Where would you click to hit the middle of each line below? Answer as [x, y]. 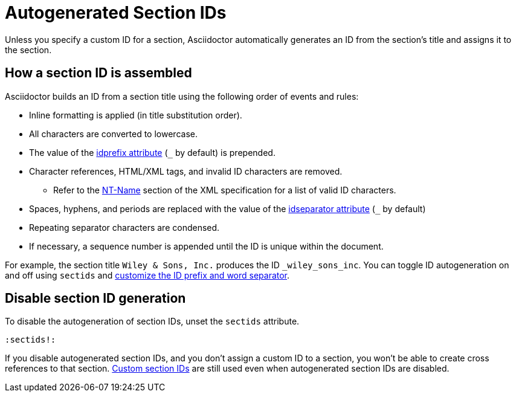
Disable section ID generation [95, 299]
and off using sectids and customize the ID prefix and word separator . [147, 275]
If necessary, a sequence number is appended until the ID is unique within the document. [206, 246]
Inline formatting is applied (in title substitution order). [136, 115]
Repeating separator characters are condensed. [124, 227]
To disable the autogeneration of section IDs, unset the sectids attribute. [152, 321]
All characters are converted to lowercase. [113, 134]
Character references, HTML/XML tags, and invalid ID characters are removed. [186, 171]
